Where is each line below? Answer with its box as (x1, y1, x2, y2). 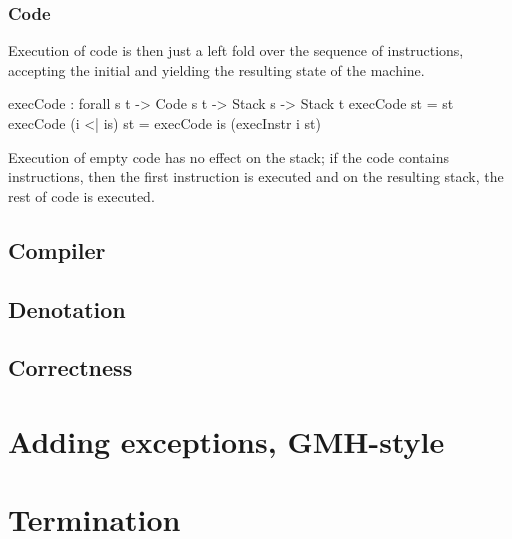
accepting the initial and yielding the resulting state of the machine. (8, 59, 425, 80)
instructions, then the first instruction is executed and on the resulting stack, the (8, 166, 504, 187)
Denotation (8, 293, 126, 324)
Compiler (8, 234, 106, 265)
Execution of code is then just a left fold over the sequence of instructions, (8, 40, 464, 61)
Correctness (8, 352, 133, 383)
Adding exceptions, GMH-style (8, 420, 445, 461)
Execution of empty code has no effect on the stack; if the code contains (8, 146, 449, 167)
